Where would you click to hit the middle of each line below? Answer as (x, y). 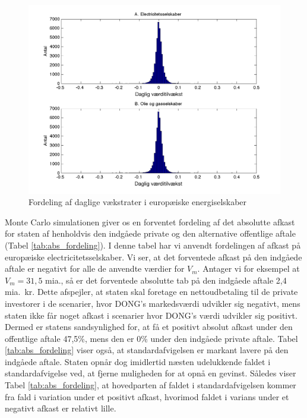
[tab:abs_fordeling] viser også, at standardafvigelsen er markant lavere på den (147, 350)
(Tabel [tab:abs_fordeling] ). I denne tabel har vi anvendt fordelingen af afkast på (153, 245)
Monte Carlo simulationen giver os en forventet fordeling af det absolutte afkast (150, 221)
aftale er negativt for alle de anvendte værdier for (95, 268)
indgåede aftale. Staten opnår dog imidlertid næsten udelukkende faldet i (138, 361)
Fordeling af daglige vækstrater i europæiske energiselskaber (138, 202)
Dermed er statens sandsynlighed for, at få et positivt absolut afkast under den (149, 327)
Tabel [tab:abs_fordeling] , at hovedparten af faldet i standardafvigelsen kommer (151, 385)
